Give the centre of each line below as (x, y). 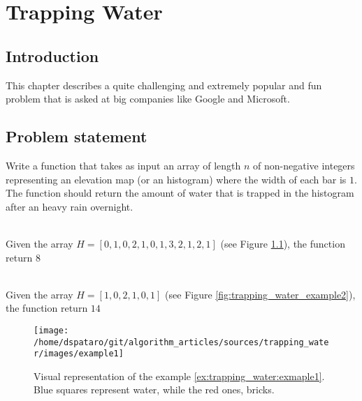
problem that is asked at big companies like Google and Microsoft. (148, 99)
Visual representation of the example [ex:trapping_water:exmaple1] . (179, 376)
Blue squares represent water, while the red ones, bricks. (154, 389)
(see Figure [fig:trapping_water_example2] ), (260, 294)
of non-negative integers (304, 165)
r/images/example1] (79, 354)
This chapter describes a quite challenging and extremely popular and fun (164, 85)
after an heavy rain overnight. (70, 206)
